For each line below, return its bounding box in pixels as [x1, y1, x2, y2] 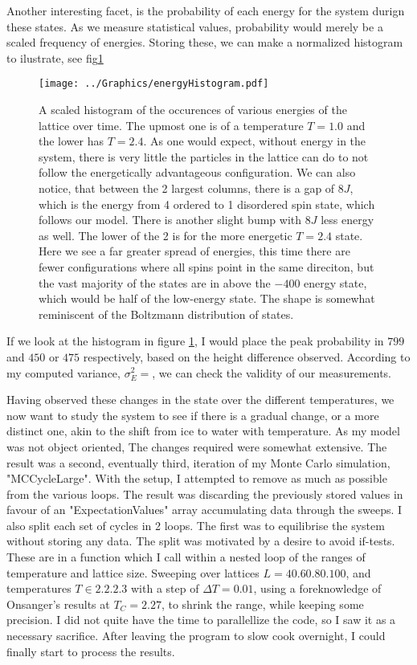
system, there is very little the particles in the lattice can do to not [39, 148, 369, 165]
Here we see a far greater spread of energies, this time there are [39, 243, 350, 259]
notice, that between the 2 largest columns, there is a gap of [39, 180, 335, 196]
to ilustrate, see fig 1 [6, 49, 104, 66]
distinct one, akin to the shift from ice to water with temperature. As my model [6, 422, 400, 439]
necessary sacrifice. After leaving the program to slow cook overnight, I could [6, 627, 386, 644]
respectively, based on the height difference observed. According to [83, 348, 411, 365]
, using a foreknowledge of [253, 580, 382, 597]
